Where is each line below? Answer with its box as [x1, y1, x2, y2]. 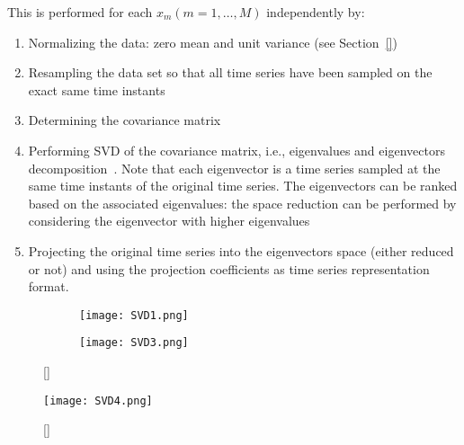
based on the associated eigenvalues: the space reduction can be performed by [28, 193, 457, 212]
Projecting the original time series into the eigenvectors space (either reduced [28, 241, 454, 260]
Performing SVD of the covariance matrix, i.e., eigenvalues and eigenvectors [28, 140, 445, 159]
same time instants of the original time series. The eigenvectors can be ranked [28, 176, 458, 195]
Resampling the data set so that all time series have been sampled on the [28, 63, 433, 82]
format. [28, 277, 69, 296]
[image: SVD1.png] [79, 308, 189, 322]
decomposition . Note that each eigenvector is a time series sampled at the [28, 158, 441, 177]
